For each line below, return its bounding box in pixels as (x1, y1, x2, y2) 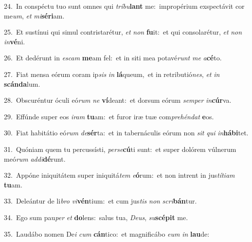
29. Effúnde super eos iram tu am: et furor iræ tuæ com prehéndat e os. (4, 111, 214, 121)
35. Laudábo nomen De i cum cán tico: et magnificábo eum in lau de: (4, 228, 210, 239)
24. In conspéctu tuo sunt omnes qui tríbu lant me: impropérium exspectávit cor (4, 1, 245, 11)
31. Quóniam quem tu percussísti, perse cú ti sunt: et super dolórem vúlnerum (4, 144, 236, 154)
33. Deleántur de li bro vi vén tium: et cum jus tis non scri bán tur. (4, 196, 197, 206)
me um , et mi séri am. (4, 10, 65, 20)
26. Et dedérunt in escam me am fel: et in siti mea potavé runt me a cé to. (4, 53, 222, 63)
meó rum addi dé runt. (4, 153, 66, 164)
